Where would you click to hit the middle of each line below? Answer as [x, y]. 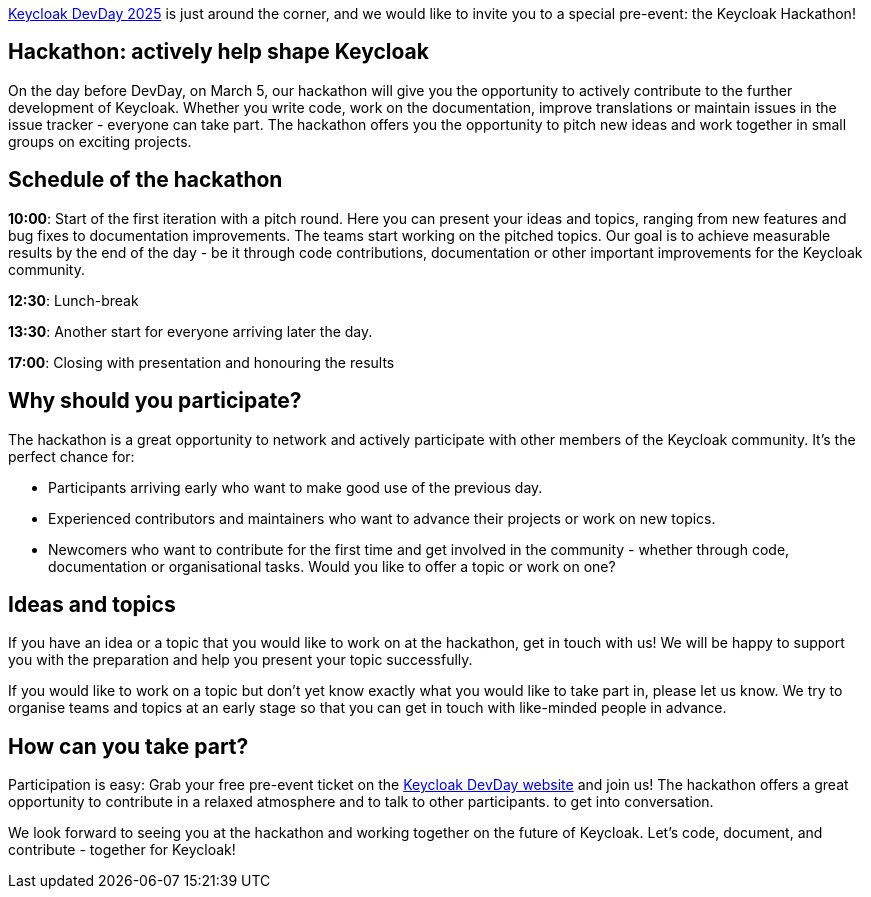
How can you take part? [128, 746]
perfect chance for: [71, 456]
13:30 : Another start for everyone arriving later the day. [190, 331]
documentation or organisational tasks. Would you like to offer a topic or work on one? [332, 566]
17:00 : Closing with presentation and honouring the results [201, 362]
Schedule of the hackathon [145, 180]
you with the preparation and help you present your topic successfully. [240, 660]
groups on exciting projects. [100, 141]
